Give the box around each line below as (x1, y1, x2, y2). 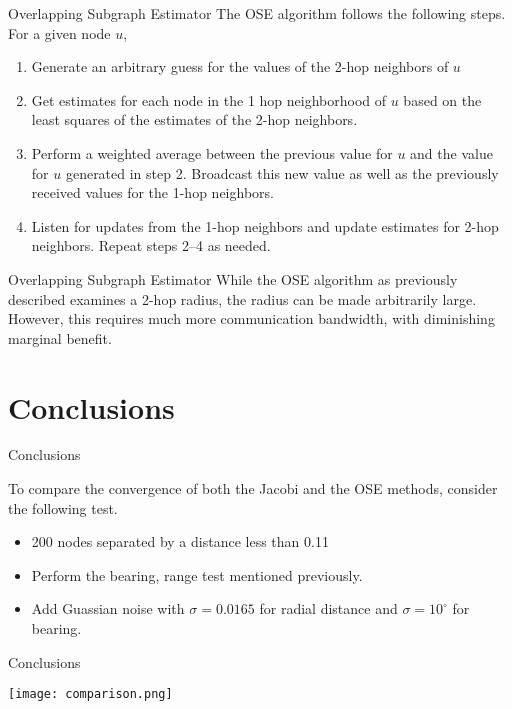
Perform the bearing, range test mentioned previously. (31, 564, 363, 585)
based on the (403, 89, 482, 110)
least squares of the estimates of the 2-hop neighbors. (31, 109, 358, 130)
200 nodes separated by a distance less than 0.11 (31, 531, 329, 552)
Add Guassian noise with (31, 598, 185, 619)
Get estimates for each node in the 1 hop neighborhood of (31, 89, 387, 110)
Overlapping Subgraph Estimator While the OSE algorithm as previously (8, 268, 458, 289)
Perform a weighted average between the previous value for (31, 142, 393, 163)
